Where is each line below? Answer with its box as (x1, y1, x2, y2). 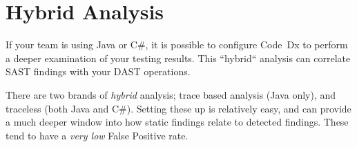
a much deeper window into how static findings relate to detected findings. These (6, 115, 349, 129)
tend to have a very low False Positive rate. (6, 128, 189, 142)
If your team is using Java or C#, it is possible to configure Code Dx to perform (6, 37, 348, 52)
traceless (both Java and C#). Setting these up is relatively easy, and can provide (6, 101, 351, 115)
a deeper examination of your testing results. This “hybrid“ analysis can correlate (6, 50, 351, 65)
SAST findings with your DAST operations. (6, 64, 191, 79)
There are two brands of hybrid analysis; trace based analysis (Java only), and (6, 87, 336, 101)
